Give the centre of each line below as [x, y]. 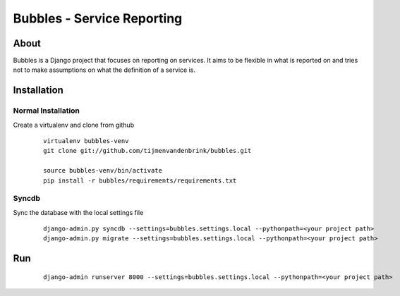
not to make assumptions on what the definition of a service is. [104, 70]
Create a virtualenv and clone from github [73, 125]
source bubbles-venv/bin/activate [103, 171]
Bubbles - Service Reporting [98, 18]
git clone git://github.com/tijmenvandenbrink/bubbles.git [147, 151]
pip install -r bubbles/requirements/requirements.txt [140, 180]
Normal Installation [47, 111]
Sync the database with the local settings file [78, 212]
